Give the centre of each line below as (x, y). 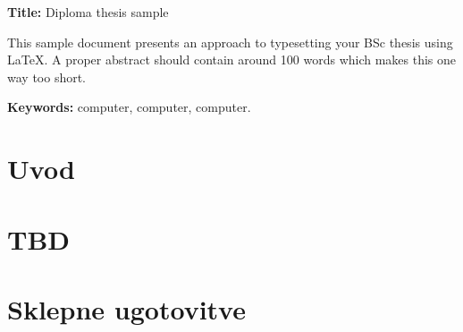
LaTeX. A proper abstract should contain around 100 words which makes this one (232, 60)
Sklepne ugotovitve (126, 308)
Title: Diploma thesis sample (88, 12)
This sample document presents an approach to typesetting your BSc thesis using (230, 42)
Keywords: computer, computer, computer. (129, 107)
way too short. (47, 77)
